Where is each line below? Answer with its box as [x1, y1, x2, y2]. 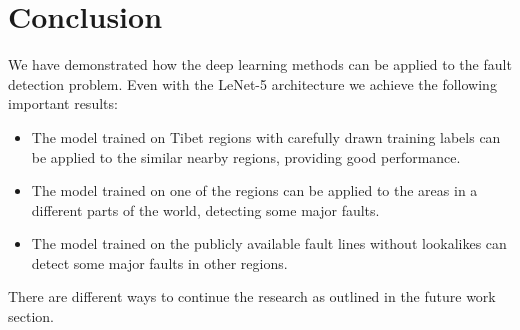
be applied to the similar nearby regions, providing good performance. [31, 146, 461, 167]
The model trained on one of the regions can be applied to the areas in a [31, 180, 478, 201]
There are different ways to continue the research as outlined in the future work [8, 286, 496, 307]
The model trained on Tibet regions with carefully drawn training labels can [31, 126, 501, 147]
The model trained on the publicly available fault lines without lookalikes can [31, 233, 507, 254]
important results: [8, 93, 118, 114]
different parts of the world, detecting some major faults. [31, 199, 380, 220]
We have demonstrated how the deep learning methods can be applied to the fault [8, 54, 512, 75]
